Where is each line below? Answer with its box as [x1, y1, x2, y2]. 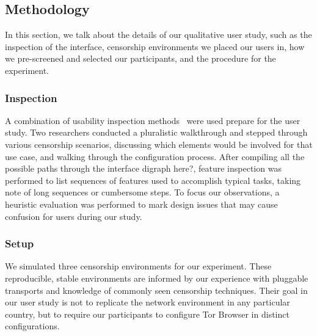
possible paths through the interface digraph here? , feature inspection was [5, 162, 282, 175]
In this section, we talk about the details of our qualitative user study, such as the [5, 28, 312, 41]
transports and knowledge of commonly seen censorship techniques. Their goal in [5, 283, 308, 296]
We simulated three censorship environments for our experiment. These [5, 260, 272, 272]
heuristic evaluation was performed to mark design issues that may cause [5, 197, 278, 210]
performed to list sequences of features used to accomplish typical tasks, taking [5, 173, 301, 186]
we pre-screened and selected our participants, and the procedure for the [5, 52, 276, 65]
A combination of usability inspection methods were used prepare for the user [5, 114, 301, 126]
